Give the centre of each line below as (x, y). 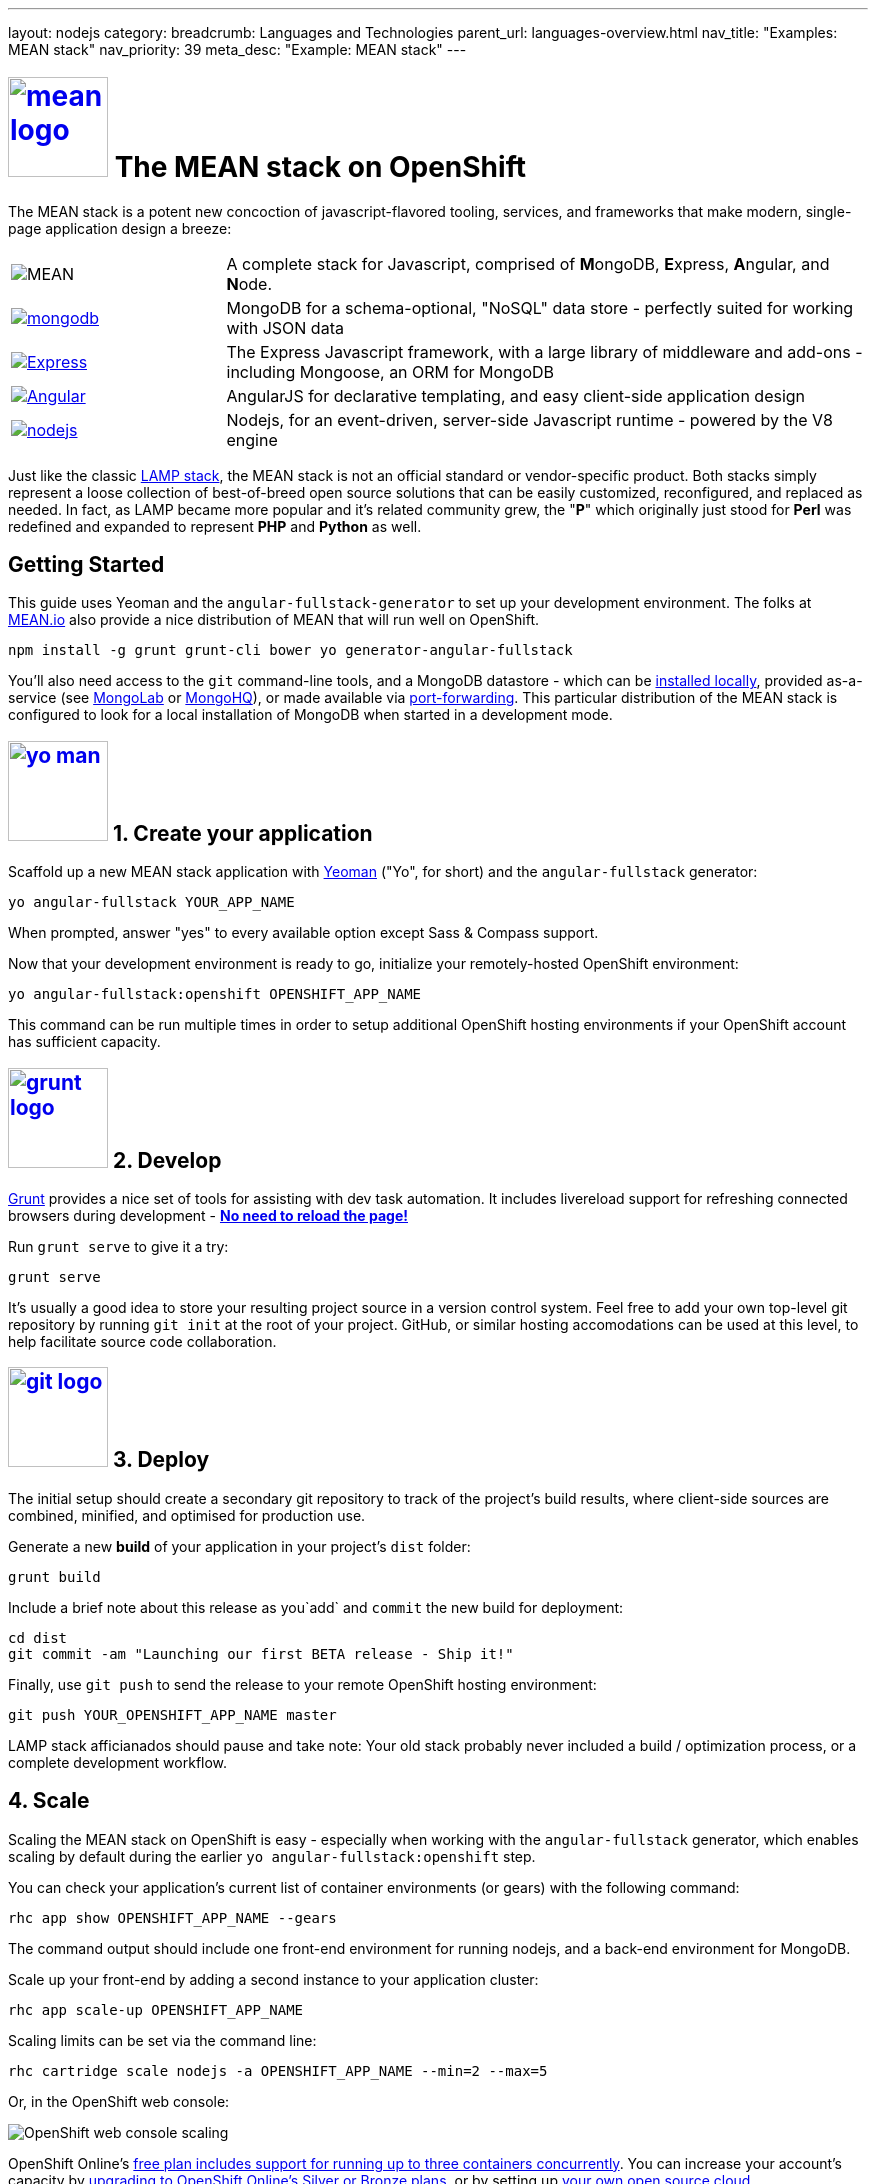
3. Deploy (161, 1460)
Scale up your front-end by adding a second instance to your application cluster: (273, 1979)
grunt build (54, 1576)
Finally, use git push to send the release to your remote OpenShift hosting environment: (302, 1684)
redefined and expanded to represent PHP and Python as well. (215, 526)
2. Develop (167, 1160)
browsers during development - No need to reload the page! (208, 1216)
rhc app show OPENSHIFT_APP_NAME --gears (172, 1917)
